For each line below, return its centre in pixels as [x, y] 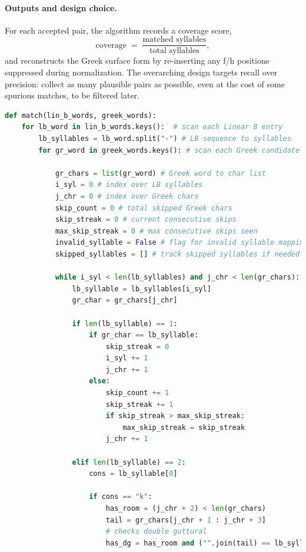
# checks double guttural [156, 532]
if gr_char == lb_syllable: [144, 335]
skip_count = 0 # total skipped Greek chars [144, 208]
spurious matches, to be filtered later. [72, 95]
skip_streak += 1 [139, 404]
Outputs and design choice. [61, 7]
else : [99, 381]
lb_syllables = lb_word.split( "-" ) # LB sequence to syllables [165, 139]
